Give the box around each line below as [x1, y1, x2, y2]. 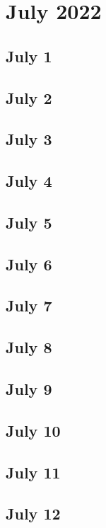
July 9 [6, 378, 52, 400]
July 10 [6, 419, 61, 441]
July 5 [6, 211, 52, 233]
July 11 [6, 461, 61, 483]
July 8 [6, 336, 52, 358]
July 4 [6, 170, 52, 192]
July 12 [6, 503, 61, 524]
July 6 [6, 253, 52, 275]
